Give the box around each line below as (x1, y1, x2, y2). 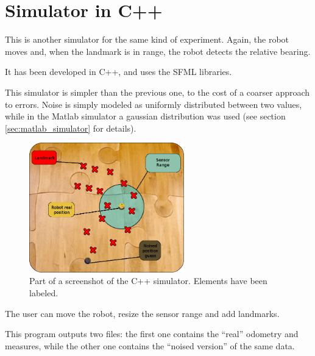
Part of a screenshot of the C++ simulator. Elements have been (29, 274, 267, 287)
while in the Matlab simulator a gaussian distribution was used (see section (5, 110, 286, 123)
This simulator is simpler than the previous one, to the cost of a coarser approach (5, 85, 310, 98)
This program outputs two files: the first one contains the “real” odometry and (5, 327, 299, 340)
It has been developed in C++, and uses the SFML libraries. (5, 65, 232, 78)
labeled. (29, 287, 58, 299)
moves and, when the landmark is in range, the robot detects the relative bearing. (5, 44, 311, 57)
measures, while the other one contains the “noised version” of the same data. (5, 339, 295, 352)
